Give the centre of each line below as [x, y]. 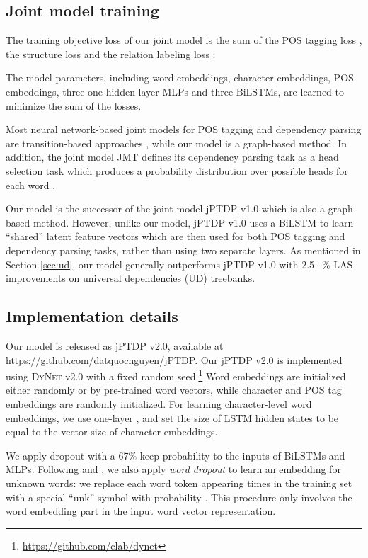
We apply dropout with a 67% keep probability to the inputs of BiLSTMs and [176, 455]
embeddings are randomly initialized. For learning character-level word [159, 403]
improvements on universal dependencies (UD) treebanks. [131, 278]
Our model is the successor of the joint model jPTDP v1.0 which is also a [166, 209]
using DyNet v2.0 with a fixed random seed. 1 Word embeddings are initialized [176, 375]
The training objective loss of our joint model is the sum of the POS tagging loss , [184, 40]
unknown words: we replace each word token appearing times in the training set [179, 483]
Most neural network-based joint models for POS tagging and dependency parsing [184, 129]
